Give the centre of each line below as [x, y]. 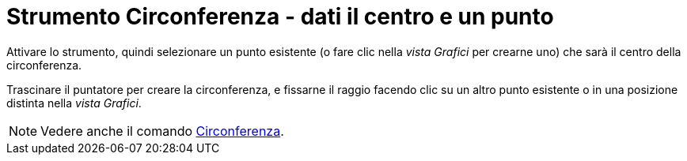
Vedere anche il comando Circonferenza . [162, 131]
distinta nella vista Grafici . [74, 103]
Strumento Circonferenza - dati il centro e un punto [280, 17]
